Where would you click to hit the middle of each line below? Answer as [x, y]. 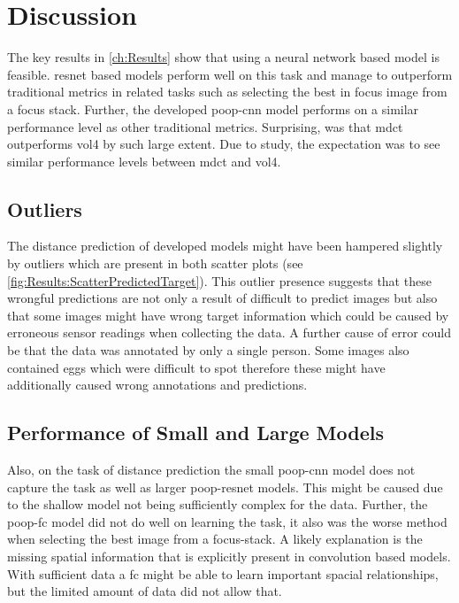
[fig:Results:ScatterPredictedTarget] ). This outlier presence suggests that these [219, 280]
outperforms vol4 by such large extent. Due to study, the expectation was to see [224, 144]
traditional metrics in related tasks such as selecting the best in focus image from [227, 92]
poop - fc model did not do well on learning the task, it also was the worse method [227, 521]
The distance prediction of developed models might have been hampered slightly [225, 246]
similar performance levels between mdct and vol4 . [144, 161]
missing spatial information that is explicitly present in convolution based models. [229, 556]
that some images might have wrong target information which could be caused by [228, 315]
